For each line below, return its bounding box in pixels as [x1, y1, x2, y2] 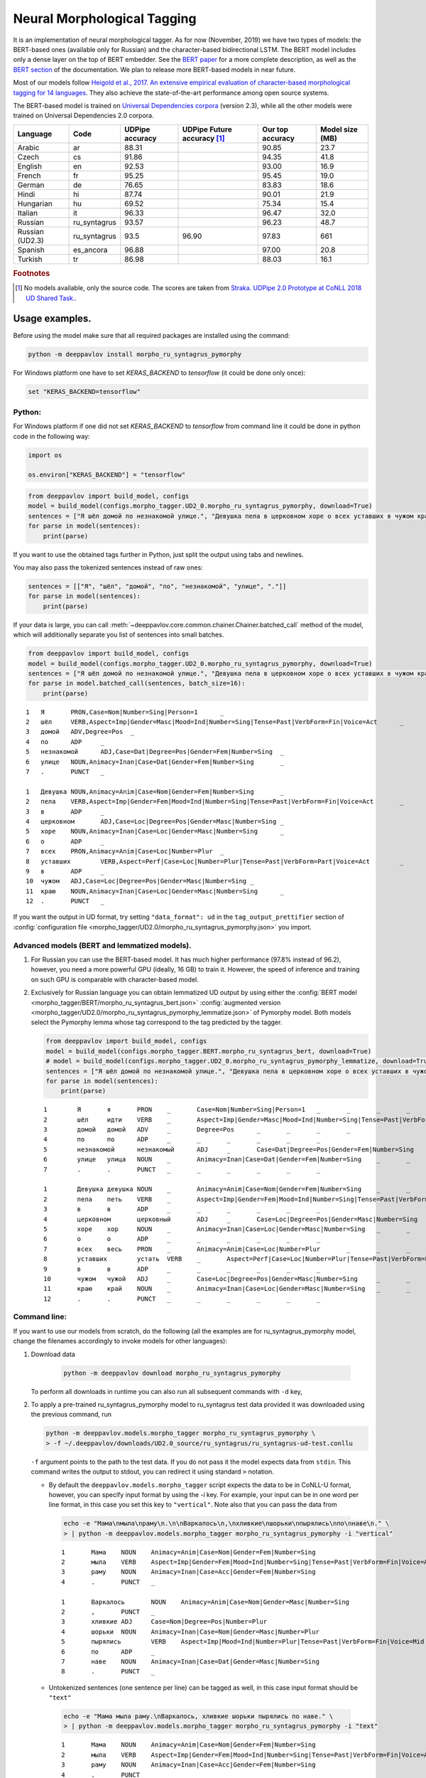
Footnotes [13, 269, 50, 279]
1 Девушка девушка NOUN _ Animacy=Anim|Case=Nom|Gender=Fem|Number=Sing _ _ [43, 1185, 411, 1193]
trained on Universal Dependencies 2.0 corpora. [13, 111, 154, 120]
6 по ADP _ [61, 1647, 155, 1656]
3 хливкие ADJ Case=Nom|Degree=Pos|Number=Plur [61, 1618, 268, 1626]
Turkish [17, 254, 43, 264]
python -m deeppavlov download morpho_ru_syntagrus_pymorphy [63, 1369, 281, 1377]
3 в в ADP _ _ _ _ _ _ [43, 1205, 321, 1213]
